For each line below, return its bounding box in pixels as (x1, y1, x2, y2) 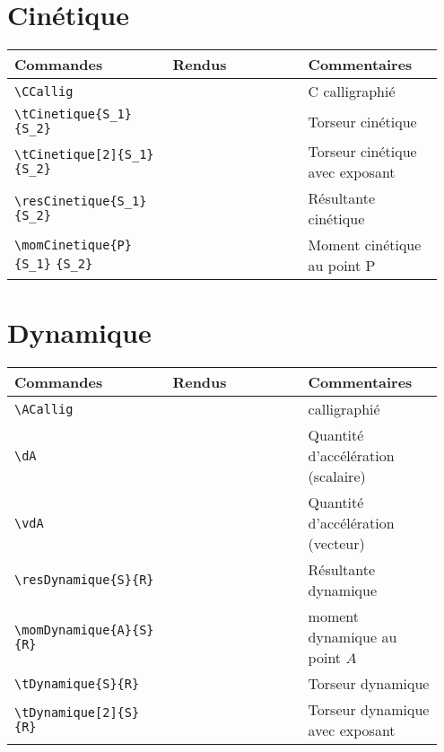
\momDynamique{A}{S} (14, 622, 154, 637)
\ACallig (14, 401, 74, 416)
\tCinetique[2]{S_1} (14, 147, 154, 162)
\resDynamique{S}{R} (14, 573, 154, 588)
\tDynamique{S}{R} (14, 676, 140, 691)
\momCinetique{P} (14, 237, 132, 252)
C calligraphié (308, 81, 396, 102)
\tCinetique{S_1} (14, 107, 132, 122)
